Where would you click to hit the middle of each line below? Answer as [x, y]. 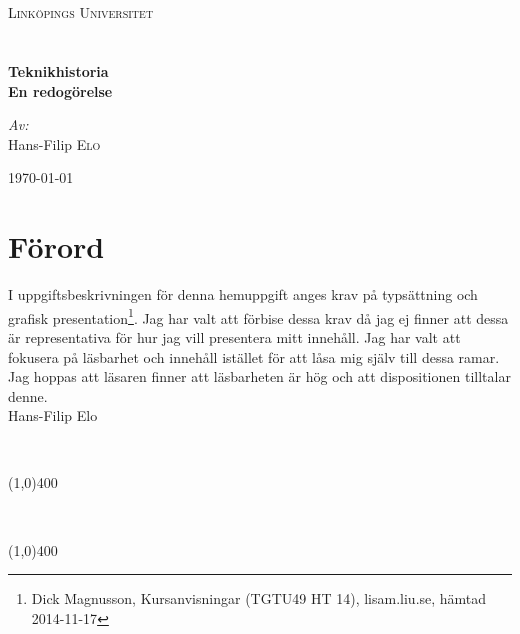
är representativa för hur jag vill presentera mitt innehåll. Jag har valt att [234, 336]
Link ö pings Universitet [81, 12]
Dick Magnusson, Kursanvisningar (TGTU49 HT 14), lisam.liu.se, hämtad [259, 598]
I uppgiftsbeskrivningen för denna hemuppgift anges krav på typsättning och [243, 294]
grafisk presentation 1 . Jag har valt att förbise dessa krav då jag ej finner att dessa [258, 316]
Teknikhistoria [58, 70]
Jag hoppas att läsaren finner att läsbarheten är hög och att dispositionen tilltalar [259, 376]
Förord [56, 246]
